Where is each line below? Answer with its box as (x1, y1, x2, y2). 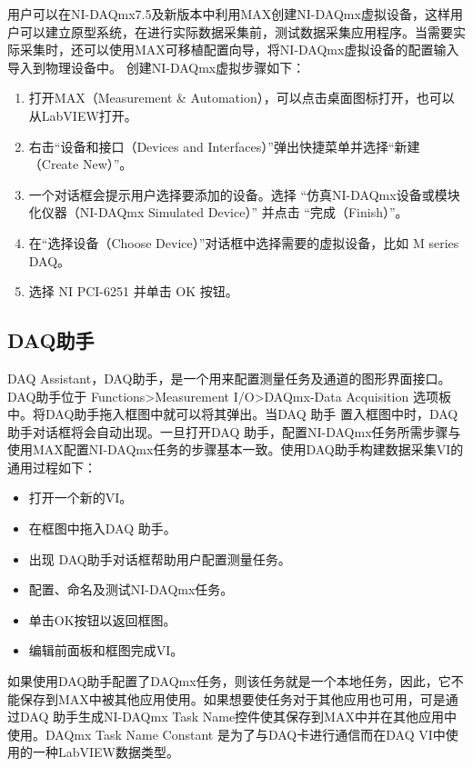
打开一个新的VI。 (28, 488, 133, 507)
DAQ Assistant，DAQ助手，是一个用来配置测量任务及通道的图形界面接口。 (7, 368, 451, 387)
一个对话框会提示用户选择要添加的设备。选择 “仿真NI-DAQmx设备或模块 (28, 184, 460, 204)
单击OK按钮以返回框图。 (28, 610, 176, 629)
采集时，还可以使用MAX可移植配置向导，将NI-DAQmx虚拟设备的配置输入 (19, 40, 459, 59)
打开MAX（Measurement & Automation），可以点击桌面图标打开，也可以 (28, 88, 455, 107)
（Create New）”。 (28, 154, 133, 174)
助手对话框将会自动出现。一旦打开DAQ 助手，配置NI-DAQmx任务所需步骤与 (7, 422, 461, 441)
